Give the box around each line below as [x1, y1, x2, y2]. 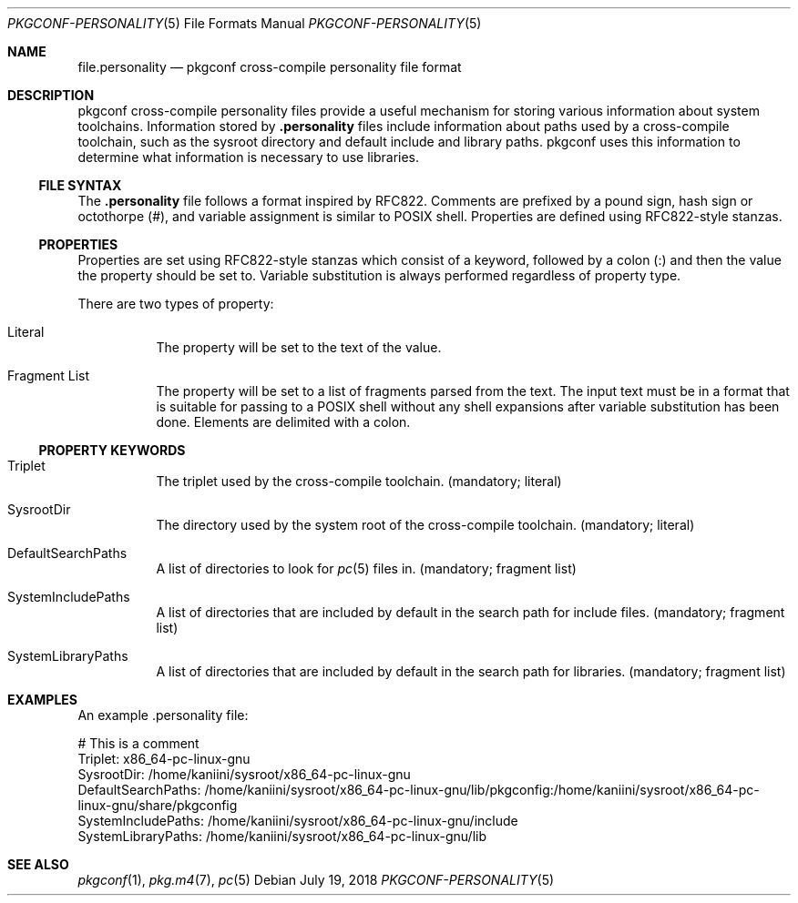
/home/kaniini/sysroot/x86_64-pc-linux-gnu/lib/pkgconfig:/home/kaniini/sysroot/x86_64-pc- [204, 782, 760, 797]
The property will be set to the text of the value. [156, 340, 442, 355]
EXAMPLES [7, 692, 77, 707]
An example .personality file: [77, 707, 249, 723]
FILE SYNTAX [38, 178, 122, 193]
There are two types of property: [77, 296, 274, 311]
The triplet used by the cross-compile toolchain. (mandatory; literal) [156, 473, 562, 489]
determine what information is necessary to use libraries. [77, 149, 420, 165]
